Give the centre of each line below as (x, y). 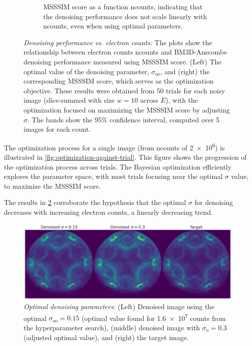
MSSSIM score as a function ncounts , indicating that (123, 6)
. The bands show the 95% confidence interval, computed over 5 (124, 119)
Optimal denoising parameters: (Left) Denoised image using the (119, 306)
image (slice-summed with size (69, 100)
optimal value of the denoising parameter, (86, 71)
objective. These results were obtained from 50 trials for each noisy (125, 90)
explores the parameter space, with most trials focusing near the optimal (113, 176)
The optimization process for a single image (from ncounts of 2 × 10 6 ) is (114, 146)
